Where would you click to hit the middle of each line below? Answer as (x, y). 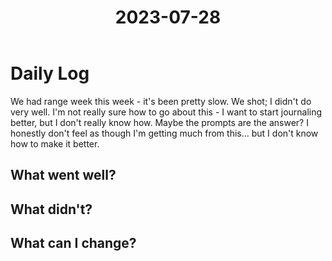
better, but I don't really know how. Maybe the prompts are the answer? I (159, 122)
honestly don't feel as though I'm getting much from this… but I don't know (164, 133)
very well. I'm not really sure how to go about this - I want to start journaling (166, 112)
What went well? (63, 175)
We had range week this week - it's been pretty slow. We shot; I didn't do (161, 101)
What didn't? (51, 209)
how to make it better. (55, 143)
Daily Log (50, 73)
